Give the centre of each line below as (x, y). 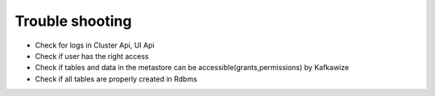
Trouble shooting (73, 21)
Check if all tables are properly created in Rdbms (116, 79)
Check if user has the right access (92, 56)
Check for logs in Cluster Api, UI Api (95, 45)
